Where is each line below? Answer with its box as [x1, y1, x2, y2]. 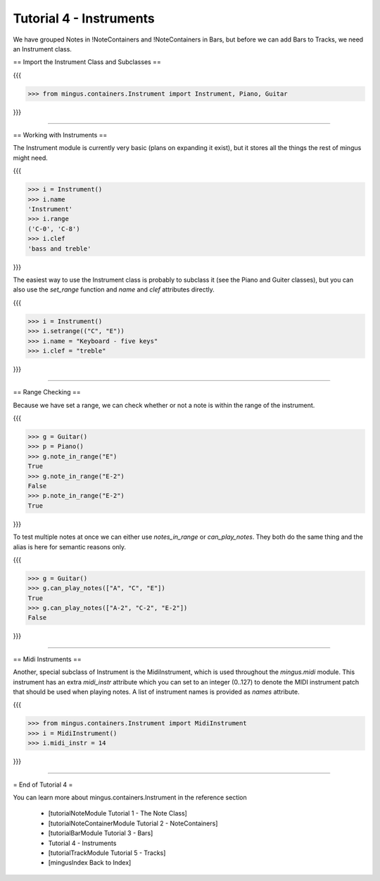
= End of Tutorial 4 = [13, 780, 73, 789]
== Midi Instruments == [13, 655, 82, 663]
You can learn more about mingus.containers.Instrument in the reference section [13, 793, 248, 801]
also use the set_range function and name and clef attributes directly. [13, 285, 215, 294]
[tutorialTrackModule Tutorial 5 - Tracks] [48, 849, 166, 857]
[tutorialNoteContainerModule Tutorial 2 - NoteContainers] [48, 819, 218, 827]
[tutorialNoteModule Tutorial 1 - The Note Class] [48, 809, 188, 818]
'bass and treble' [27, 244, 91, 253]
